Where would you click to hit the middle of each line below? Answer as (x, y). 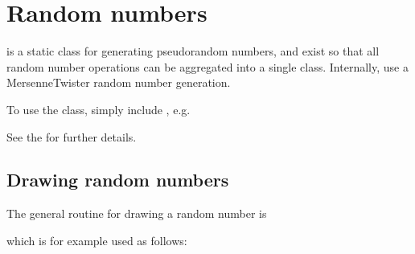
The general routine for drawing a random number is (137, 213)
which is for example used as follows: (97, 240)
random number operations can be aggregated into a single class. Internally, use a (207, 66)
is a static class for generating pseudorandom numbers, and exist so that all (193, 51)
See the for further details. (72, 136)
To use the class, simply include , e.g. (99, 109)
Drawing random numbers (118, 180)
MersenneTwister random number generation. (119, 82)
